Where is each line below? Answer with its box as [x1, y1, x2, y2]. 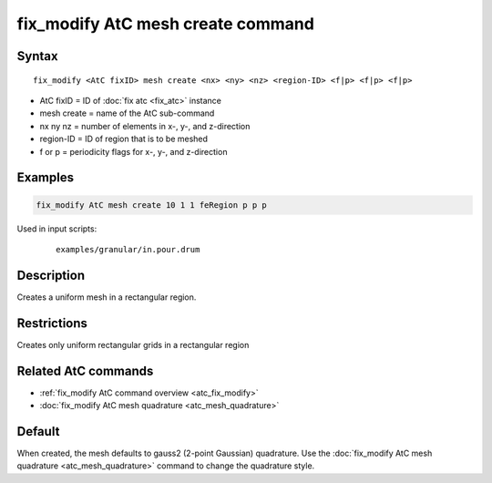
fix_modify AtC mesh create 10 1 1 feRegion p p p [36, 200, 268, 210]
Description [16, 267, 86, 283]
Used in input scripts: [16, 223, 97, 234]
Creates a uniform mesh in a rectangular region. [16, 292, 197, 303]
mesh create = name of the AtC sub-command [39, 108, 215, 118]
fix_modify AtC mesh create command [16, 14, 314, 34]
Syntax [16, 48, 58, 64]
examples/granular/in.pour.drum [56, 244, 200, 254]
